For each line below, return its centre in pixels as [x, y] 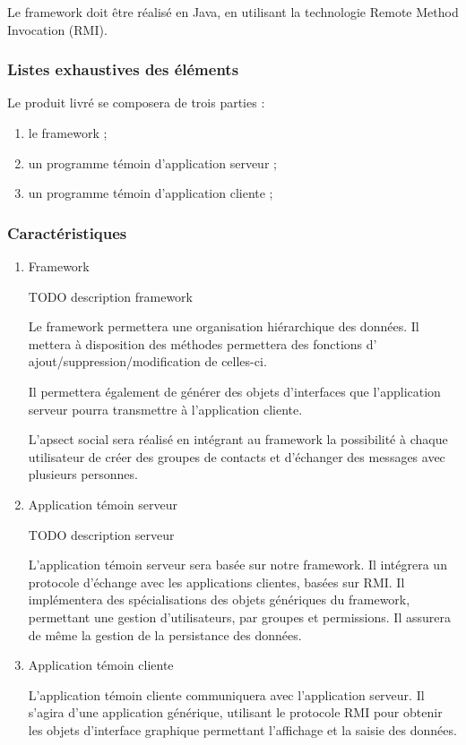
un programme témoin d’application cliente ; [151, 193]
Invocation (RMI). [57, 29]
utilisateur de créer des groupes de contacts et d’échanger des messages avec [237, 456]
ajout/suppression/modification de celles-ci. [147, 361]
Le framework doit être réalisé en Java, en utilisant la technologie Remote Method [233, 12]
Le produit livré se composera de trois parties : [136, 103]
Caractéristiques [67, 232]
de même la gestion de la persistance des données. [165, 634]
